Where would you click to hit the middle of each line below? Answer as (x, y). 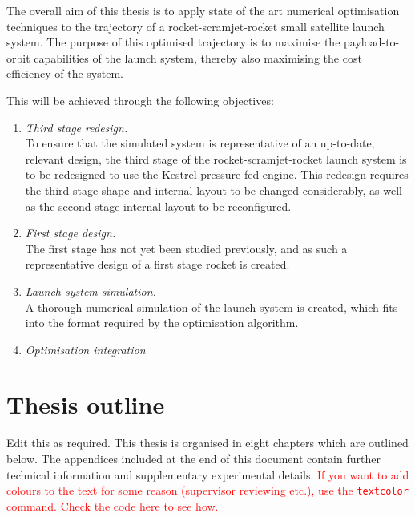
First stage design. (71, 233)
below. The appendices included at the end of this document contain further (193, 458)
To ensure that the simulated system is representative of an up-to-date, (200, 143)
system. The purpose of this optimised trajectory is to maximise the (173, 42)
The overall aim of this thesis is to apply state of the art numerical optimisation (203, 10)
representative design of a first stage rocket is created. (157, 264)
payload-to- (372, 42)
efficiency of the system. (65, 73)
